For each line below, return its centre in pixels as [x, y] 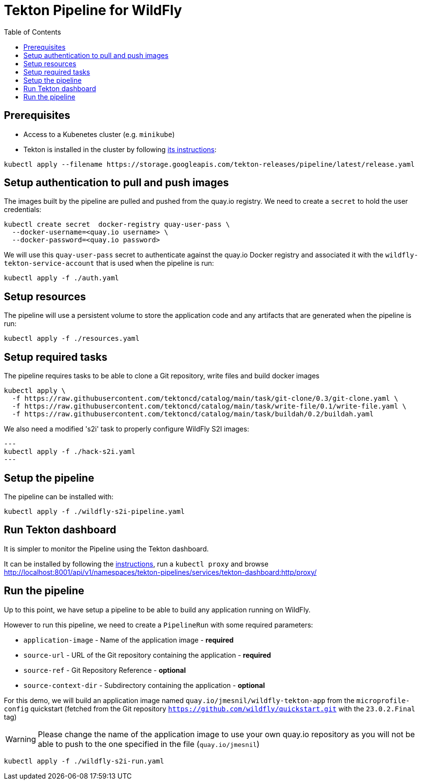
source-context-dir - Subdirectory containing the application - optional [144, 685]
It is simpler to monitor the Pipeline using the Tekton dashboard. [106, 549]
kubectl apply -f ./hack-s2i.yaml [70, 452]
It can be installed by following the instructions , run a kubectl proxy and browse [136, 564]
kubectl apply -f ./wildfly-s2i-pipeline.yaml [94, 511]
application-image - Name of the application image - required [129, 640]
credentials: [23, 210]
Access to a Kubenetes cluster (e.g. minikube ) [99, 134]
